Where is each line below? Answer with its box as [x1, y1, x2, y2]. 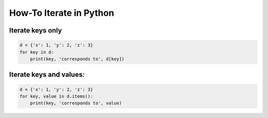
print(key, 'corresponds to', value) [30, 100, 122, 106]
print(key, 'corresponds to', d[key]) [30, 56, 125, 62]
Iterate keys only [9, 26, 62, 35]
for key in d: [19, 49, 54, 55]
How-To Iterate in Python [9, 7, 114, 18]
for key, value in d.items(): [19, 93, 93, 99]
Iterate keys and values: [9, 71, 85, 79]
